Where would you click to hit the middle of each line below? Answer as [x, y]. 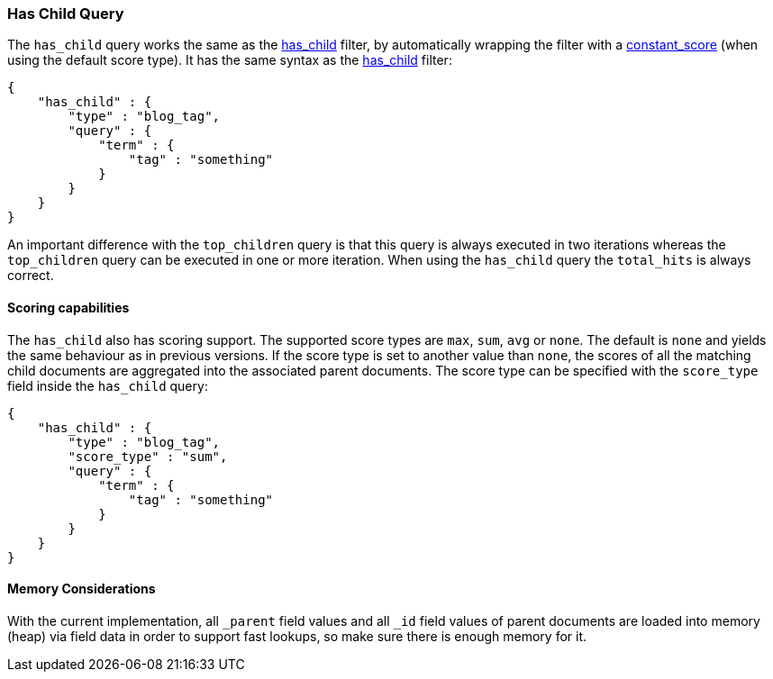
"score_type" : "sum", [148, 456]
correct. [31, 276]
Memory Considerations [82, 589]
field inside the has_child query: [108, 385]
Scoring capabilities [68, 307]
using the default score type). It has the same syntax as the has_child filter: [230, 60]
